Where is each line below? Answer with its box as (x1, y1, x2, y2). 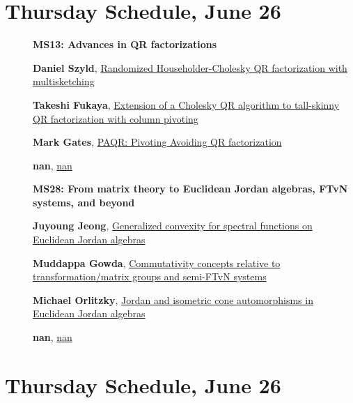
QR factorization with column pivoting (33, 111, 198, 126)
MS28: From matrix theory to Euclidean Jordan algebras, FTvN (33, 181, 348, 196)
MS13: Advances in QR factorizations (33, 37, 217, 52)
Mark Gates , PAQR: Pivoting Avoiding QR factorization (33, 135, 282, 149)
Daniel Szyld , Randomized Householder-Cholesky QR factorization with (33, 60, 347, 75)
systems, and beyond (33, 195, 135, 209)
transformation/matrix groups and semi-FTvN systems (33, 269, 267, 284)
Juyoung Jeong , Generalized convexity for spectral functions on (33, 218, 313, 233)
